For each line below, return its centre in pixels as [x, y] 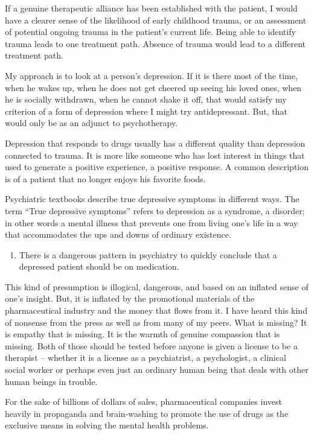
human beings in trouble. [51, 381]
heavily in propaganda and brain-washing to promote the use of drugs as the [147, 413]
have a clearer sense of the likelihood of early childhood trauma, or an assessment [156, 20]
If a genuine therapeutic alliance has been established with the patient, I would [151, 8]
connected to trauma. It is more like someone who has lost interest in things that [155, 155]
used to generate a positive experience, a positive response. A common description [157, 167]
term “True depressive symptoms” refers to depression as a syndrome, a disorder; [155, 210]
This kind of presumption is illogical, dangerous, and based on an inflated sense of [157, 286]
